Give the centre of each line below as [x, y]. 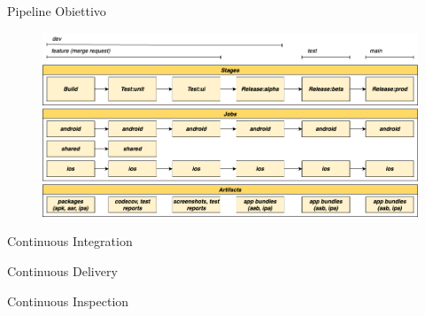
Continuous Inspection [68, 301]
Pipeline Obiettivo [57, 11]
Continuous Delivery [62, 270]
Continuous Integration [70, 241]
